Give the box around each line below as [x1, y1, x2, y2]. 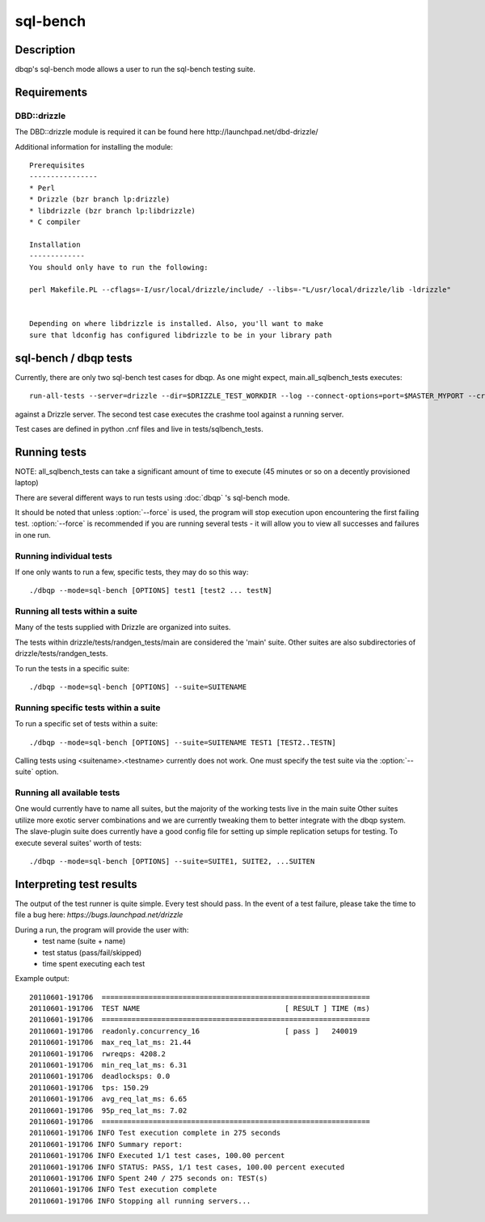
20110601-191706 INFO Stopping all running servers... [29, 1196, 251, 1205]
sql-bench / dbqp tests [15, 351, 133, 365]
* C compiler [29, 217, 81, 226]
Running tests [15, 445, 87, 459]
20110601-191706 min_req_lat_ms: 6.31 [29, 1060, 188, 1070]
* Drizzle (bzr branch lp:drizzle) [29, 195, 171, 204]
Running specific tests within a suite [15, 702, 161, 713]
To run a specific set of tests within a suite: [15, 719, 158, 729]
